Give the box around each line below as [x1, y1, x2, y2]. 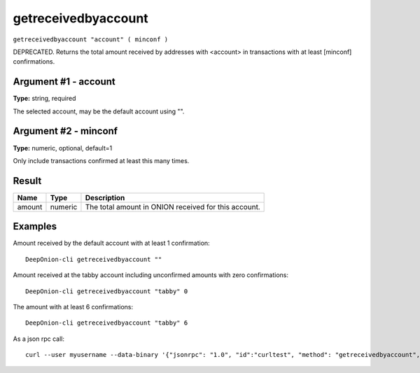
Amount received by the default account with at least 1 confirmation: [13, 239, 210, 248]
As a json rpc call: [13, 335, 64, 343]
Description [85, 192, 125, 202]
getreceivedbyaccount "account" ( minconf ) [13, 35, 169, 43]
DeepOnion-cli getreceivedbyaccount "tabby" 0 [25, 287, 188, 295]
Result [13, 175, 42, 187]
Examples [13, 220, 57, 232]
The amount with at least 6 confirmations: [13, 302, 134, 311]
